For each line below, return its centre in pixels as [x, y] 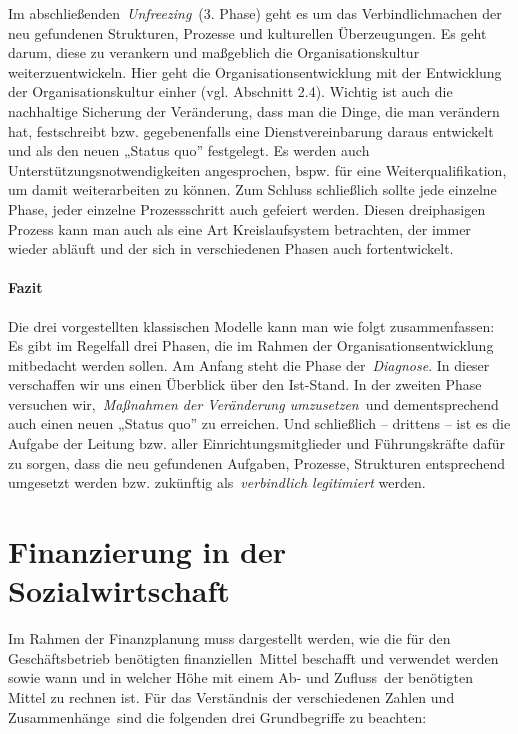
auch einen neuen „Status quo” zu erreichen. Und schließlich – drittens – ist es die [259, 423]
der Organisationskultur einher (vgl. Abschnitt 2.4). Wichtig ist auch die [230, 91]
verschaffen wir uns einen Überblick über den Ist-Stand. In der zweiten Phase [245, 384]
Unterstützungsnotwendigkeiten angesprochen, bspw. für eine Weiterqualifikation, [257, 169]
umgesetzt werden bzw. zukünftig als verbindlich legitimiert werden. [217, 482]
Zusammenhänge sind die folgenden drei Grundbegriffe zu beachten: [217, 716]
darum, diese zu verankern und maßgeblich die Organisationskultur [214, 52]
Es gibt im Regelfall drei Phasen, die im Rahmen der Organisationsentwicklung [251, 345]
